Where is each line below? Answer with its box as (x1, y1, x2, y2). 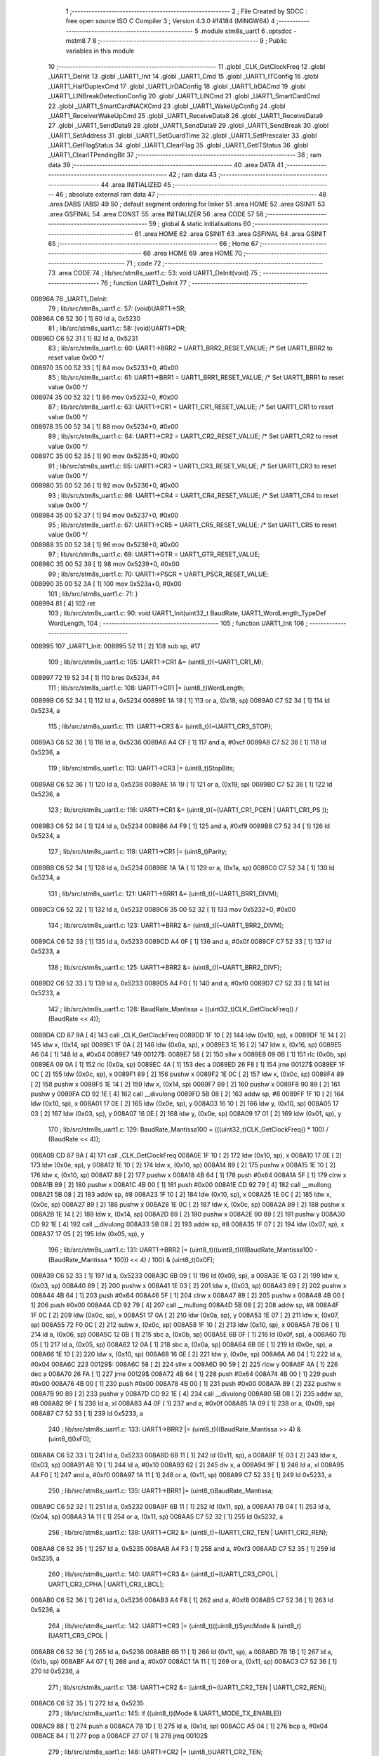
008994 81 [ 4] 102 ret (30, 599, 95, 608)
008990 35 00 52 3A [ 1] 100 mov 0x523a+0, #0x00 (30, 579, 182, 588)
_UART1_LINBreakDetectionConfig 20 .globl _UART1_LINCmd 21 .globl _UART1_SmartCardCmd (48, 92, 321, 100)
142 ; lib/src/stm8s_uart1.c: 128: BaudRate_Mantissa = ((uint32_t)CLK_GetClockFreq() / (48, 1004, 298, 1013)
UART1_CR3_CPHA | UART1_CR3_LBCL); (48, 1580, 164, 1588)
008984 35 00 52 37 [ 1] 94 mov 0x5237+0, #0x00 (30, 511, 179, 519)
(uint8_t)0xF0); (48, 1435, 91, 1443)
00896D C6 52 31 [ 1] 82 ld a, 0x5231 (30, 334, 138, 342)
